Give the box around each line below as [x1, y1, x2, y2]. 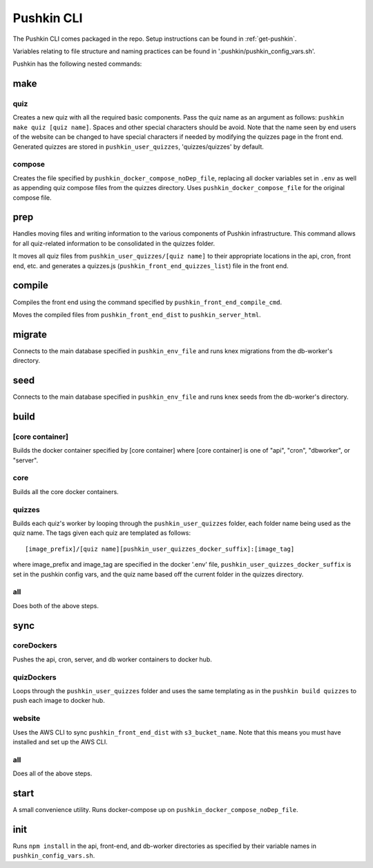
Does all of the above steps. [12, 769, 93, 777]
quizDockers [12, 672, 57, 682]
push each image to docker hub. [12, 697, 105, 705]
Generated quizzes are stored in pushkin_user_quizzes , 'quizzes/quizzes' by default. [12, 142, 264, 151]
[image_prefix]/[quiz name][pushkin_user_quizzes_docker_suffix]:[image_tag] [25, 545, 295, 553]
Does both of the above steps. [12, 601, 99, 610]
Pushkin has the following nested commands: [12, 59, 142, 68]
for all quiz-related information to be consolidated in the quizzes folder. [12, 239, 216, 247]
